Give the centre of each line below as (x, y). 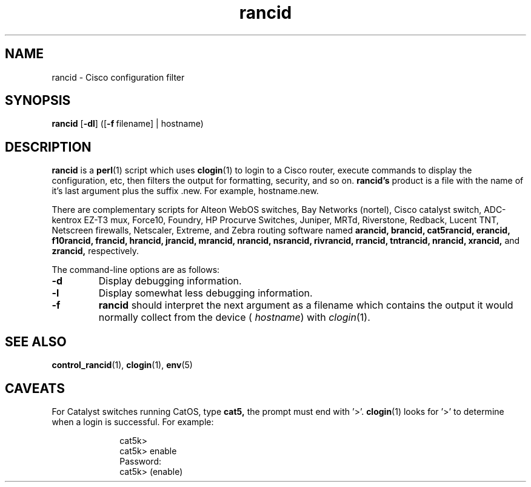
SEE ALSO (36, 341)
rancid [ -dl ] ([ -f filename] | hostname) (128, 124)
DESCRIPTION (48, 147)
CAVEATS (35, 388)
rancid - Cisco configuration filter (118, 77)
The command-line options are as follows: (136, 270)
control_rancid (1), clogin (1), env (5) (122, 365)
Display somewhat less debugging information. (205, 293)
